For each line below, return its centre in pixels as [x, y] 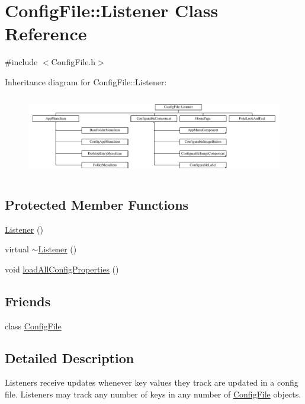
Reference [46, 33]
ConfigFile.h [73, 62]
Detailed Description [70, 357]
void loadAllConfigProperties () [62, 269]
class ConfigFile [33, 326]
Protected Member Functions [97, 204]
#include [21, 62]
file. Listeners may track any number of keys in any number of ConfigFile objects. [153, 394]
